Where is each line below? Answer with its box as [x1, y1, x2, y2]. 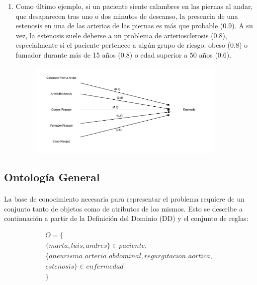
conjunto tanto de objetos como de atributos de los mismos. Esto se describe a [4, 203, 243, 214]
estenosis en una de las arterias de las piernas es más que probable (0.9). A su [15, 20, 253, 31]
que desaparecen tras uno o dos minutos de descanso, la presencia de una [15, 10, 238, 21]
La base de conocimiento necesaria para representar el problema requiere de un [4, 193, 245, 204]
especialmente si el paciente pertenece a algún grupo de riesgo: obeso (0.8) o [15, 40, 248, 50]
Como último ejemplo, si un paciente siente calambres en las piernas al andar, [15, 1, 253, 11]
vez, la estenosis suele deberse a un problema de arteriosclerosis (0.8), [15, 30, 227, 40]
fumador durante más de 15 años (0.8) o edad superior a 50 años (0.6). [15, 49, 232, 60]
